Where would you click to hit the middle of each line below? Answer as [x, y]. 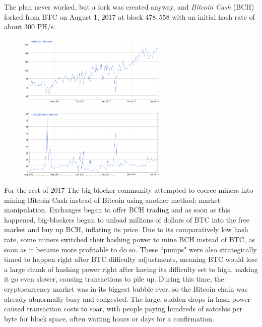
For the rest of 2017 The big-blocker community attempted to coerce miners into [129, 190]
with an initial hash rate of [213, 16]
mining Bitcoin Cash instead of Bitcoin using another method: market [112, 200]
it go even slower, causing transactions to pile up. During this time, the [114, 279]
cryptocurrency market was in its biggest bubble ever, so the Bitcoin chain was [126, 288]
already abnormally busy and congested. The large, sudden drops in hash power [127, 298]
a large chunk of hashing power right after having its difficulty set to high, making [131, 269]
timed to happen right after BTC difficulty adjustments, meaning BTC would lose [131, 259]
